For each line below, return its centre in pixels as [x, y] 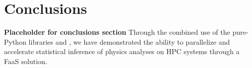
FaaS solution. [26, 61]
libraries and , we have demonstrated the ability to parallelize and [129, 41]
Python [15, 41]
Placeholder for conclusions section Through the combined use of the [117, 32]
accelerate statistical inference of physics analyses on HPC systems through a [122, 51]
